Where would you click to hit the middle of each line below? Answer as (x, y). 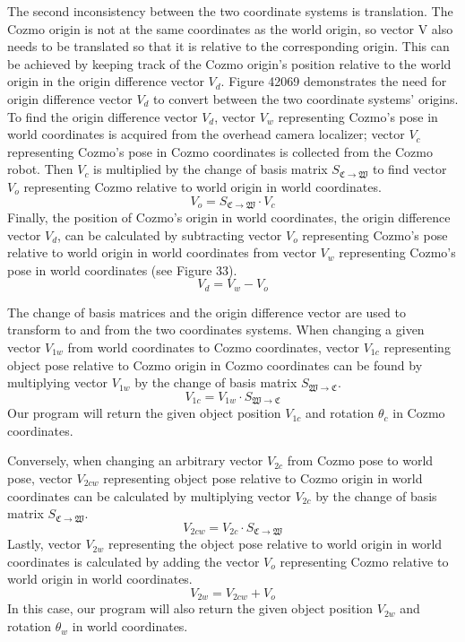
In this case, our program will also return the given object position (190, 608)
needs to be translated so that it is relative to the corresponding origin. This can (228, 46)
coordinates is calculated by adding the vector (133, 561)
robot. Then (40, 169)
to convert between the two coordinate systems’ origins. (306, 98)
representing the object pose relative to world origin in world (275, 544)
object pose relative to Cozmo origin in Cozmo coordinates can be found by (215, 364)
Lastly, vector (44, 544)
